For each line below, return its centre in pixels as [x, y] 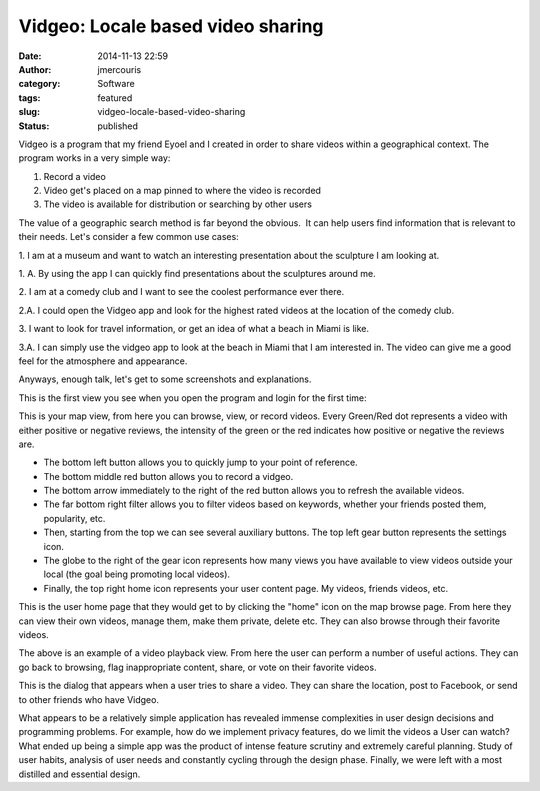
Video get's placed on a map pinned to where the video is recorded [182, 191]
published [118, 126]
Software [116, 84]
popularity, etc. [74, 518]
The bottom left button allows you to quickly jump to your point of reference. [201, 462]
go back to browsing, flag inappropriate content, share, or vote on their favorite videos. [197, 667]
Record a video [75, 176]
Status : [34, 126]
